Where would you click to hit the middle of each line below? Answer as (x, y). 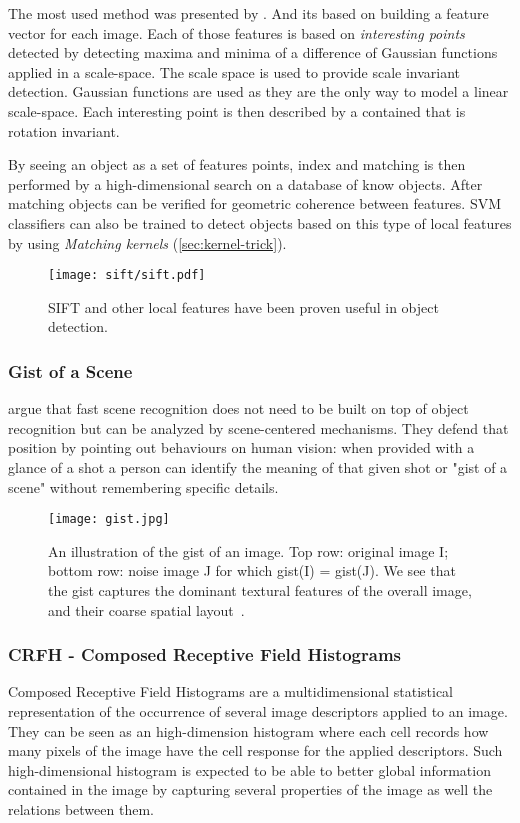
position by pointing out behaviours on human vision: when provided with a (241, 447)
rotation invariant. (64, 130)
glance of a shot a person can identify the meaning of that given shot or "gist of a (258, 466)
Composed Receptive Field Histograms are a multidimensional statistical (231, 691)
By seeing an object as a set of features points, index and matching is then (237, 164)
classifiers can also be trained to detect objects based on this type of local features (260, 222)
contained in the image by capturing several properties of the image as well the (250, 789)
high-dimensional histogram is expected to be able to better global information (249, 769)
